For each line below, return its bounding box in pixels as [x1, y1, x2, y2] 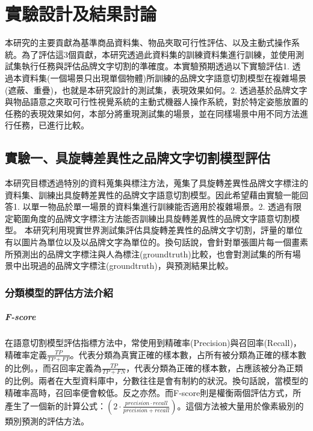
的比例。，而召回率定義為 [5, 361, 102, 374]
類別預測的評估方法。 [5, 414, 89, 427]
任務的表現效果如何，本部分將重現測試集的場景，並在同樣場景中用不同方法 [5, 107, 300, 119]
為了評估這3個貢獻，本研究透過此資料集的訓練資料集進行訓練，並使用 [21, 48, 296, 60]
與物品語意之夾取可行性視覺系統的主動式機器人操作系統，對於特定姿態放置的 [5, 95, 308, 108]
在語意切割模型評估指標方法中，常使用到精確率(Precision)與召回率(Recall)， [5, 336, 302, 349]
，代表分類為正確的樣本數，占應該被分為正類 [126, 361, 303, 374]
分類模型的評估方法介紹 [5, 285, 113, 300]
